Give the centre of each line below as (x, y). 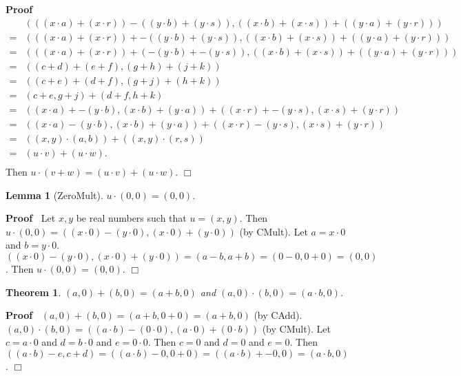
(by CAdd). (278, 315)
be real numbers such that (131, 218)
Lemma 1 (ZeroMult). (54, 195)
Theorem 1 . (33, 292)
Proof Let (31, 218)
